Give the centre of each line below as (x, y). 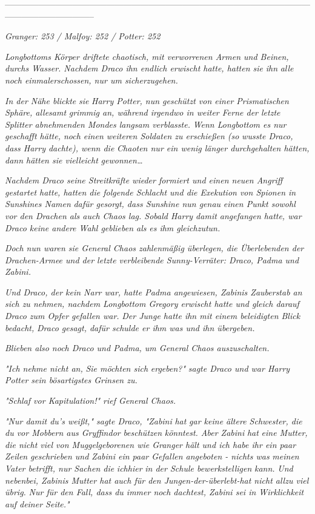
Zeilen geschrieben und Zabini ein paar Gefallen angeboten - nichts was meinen (152, 456)
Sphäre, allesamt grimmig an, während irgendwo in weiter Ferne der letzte (143, 112)
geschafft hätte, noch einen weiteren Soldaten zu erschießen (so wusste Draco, (149, 136)
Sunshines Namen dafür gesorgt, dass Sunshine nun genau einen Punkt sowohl (150, 204)
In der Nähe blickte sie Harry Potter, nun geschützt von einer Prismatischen (147, 100)
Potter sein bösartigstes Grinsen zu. (71, 380)
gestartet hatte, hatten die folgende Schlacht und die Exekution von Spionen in (151, 192)
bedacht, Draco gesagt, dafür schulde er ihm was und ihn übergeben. (130, 327)
